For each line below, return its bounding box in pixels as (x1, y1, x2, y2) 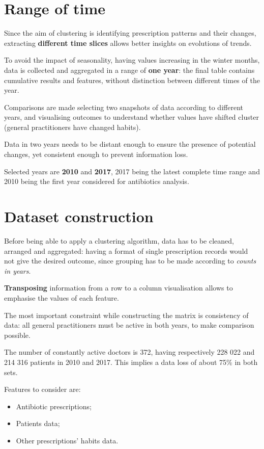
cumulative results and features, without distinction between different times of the (4, 74, 260, 85)
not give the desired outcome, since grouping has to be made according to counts (4, 255, 256, 266)
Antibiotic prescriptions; (16, 401, 92, 411)
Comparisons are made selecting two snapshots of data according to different (4, 101, 243, 112)
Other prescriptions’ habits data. (16, 435, 119, 445)
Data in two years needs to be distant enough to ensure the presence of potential (4, 139, 256, 149)
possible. (4, 329, 31, 340)
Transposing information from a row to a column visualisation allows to (4, 282, 233, 293)
